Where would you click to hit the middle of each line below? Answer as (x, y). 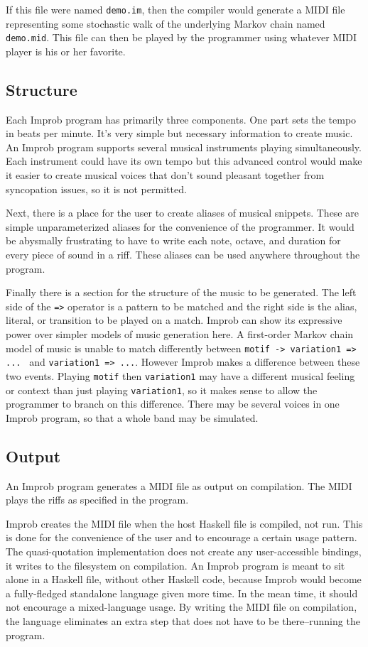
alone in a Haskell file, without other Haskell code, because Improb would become (184, 579)
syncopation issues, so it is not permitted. (96, 189)
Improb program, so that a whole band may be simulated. (132, 417)
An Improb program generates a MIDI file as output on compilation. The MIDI (179, 485)
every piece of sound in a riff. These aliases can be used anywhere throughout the (183, 255)
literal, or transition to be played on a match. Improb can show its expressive (174, 320)
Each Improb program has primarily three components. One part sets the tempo (181, 119)
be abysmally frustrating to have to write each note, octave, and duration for (173, 240)
